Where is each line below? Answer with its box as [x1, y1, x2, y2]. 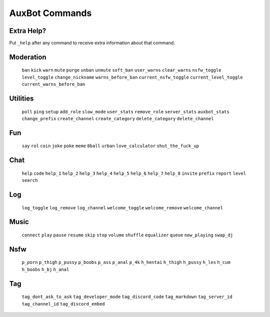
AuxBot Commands [9, 8, 92, 19]
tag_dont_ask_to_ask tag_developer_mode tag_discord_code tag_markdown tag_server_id [21, 294, 232, 300]
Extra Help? [9, 27, 46, 35]
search [21, 178, 38, 183]
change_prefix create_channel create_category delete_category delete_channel [21, 116, 214, 122]
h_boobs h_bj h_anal [21, 266, 69, 272]
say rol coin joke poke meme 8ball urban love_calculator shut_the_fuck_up [21, 143, 199, 149]
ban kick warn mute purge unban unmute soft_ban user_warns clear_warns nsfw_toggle [21, 68, 221, 73]
